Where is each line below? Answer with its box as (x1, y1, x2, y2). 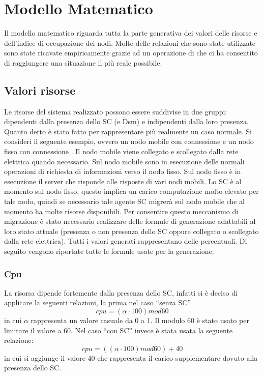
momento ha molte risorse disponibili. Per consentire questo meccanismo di (4, 206, 239, 216)
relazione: (4, 335, 34, 345)
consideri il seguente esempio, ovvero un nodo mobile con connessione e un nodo (4, 136, 254, 147)
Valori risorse (4, 82, 76, 98)
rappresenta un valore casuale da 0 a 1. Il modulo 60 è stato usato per (31, 315, 249, 326)
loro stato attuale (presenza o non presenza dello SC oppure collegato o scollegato (4, 225, 259, 236)
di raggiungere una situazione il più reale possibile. (4, 57, 162, 68)
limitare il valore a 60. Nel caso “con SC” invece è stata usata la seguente (4, 325, 233, 335)
